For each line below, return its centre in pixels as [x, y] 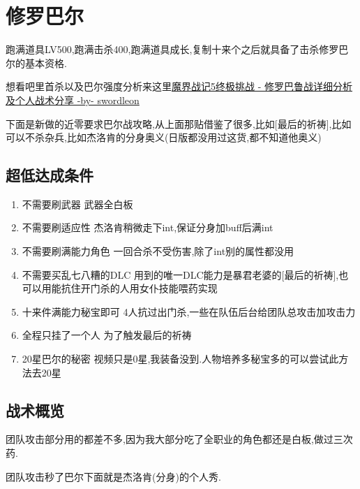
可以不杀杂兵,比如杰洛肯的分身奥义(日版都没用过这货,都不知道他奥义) [164, 137]
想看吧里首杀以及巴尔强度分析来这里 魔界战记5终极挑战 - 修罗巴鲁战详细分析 [179, 86]
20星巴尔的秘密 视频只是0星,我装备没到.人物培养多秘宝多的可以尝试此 [180, 359]
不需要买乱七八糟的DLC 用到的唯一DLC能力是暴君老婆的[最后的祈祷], [180, 274]
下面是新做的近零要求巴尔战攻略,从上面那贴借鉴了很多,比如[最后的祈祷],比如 [179, 123]
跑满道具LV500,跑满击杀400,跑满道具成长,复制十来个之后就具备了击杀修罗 [172, 49]
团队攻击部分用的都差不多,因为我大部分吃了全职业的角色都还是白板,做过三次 [179, 439]
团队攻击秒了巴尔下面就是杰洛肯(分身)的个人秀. [113, 476]
